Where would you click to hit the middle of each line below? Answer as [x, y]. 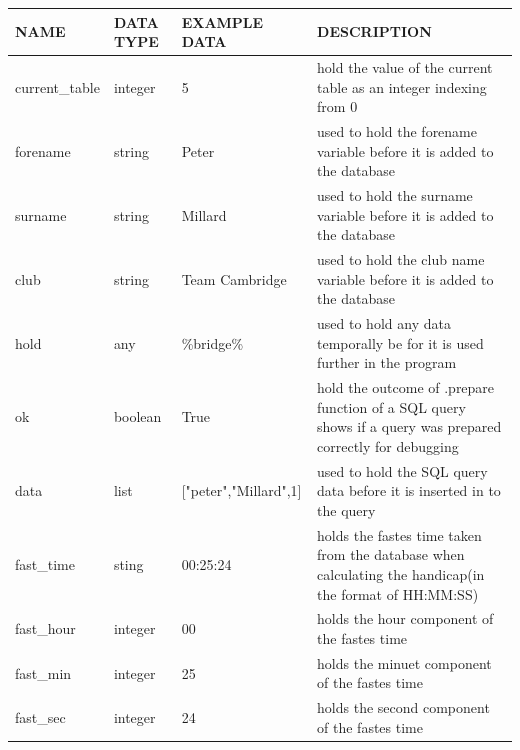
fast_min [43, 672]
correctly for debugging [388, 445]
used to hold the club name [401, 259]
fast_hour [45, 628]
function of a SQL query [391, 406]
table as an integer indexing [402, 86]
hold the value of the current [405, 66]
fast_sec [40, 717]
